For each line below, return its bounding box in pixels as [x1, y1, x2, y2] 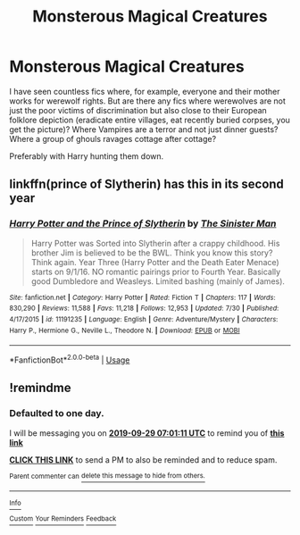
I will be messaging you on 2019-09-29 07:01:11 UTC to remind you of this [9, 427, 285, 439]
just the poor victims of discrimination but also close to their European [9, 104, 268, 115]
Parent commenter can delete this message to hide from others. [9, 472, 205, 481]
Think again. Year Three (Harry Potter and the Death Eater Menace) [30, 256, 279, 267]
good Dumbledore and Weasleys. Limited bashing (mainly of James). [30, 275, 286, 287]
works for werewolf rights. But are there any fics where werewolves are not [9, 96, 286, 106]
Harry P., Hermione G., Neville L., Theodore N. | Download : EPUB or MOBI [9, 326, 240, 335]
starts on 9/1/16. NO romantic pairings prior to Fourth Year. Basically [30, 266, 281, 277]
